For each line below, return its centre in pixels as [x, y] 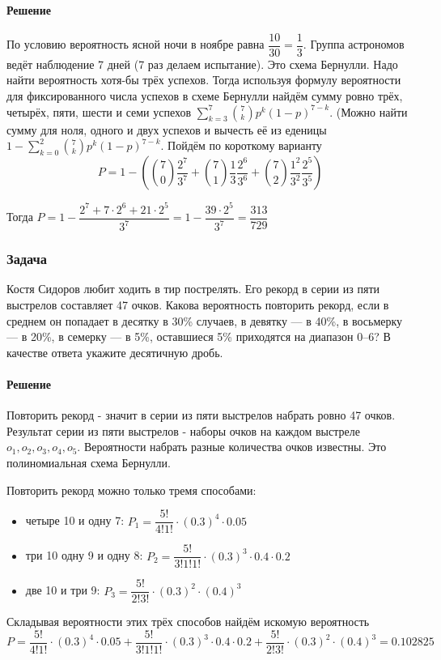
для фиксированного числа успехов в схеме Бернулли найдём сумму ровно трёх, [205, 96]
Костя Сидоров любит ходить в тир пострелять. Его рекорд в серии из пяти [193, 289]
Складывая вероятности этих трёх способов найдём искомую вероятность [188, 622]
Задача [27, 259]
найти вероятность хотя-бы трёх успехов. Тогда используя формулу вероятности [204, 80]
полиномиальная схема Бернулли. [89, 462]
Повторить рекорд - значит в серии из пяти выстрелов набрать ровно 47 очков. [201, 415]
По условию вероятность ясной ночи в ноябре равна [136, 44]
